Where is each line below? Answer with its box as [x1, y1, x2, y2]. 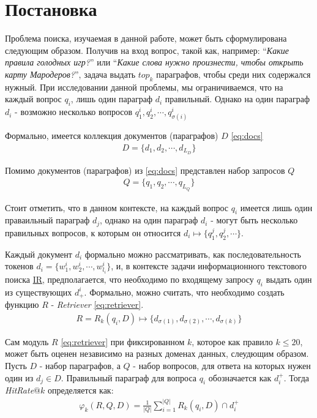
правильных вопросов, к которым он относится [5, 226, 181, 239]
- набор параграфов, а [39, 359, 121, 372]
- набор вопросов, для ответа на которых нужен [133, 359, 311, 372]
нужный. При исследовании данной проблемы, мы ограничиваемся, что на [5, 80, 283, 93]
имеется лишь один [240, 201, 313, 214]
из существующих [5, 285, 72, 298]
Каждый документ [5, 247, 72, 260]
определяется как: [47, 384, 114, 397]
